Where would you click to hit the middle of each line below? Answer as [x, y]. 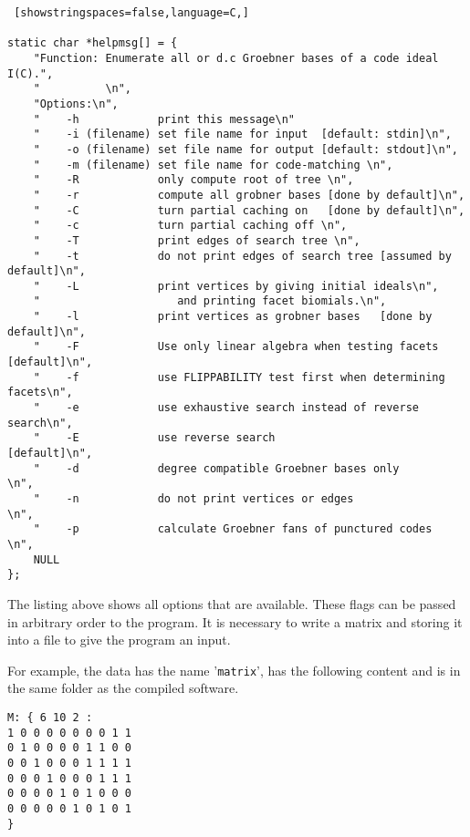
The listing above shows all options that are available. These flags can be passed [232, 603]
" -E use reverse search [154, 438]
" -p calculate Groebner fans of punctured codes [233, 529]
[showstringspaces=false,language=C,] [131, 13]
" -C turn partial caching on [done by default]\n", [249, 210]
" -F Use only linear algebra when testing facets [236, 347]
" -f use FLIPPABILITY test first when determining [239, 377]
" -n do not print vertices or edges [193, 499]
